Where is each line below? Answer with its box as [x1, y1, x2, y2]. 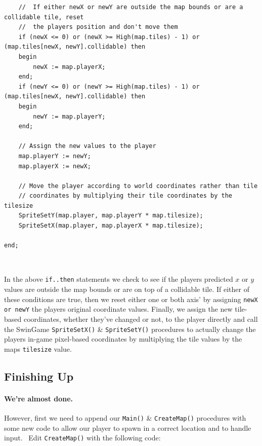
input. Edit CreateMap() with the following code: [4, 432, 161, 443]
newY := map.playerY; [33, 113, 106, 120]
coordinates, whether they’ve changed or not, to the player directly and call [23, 314, 258, 324]
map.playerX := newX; [18, 162, 91, 170]
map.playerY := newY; [18, 152, 91, 160]
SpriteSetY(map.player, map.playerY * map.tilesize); [18, 212, 203, 219]
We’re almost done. [4, 393, 73, 403]
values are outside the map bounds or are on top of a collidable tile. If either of [4, 284, 249, 294]
